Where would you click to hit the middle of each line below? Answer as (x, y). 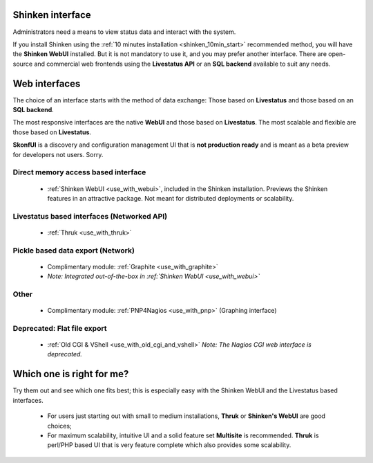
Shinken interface (52, 15)
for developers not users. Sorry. (58, 154)
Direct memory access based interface (79, 172)
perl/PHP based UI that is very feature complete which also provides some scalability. (169, 445)
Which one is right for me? (71, 374)
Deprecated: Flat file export (60, 328)
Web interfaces (47, 83)
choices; (59, 426)
